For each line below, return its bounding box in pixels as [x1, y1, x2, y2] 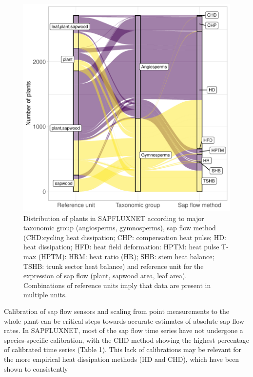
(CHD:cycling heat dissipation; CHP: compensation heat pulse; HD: [23, 232, 226, 242]
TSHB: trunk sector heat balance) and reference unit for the [23, 261, 204, 271]
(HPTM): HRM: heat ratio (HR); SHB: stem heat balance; [38, 251, 214, 261]
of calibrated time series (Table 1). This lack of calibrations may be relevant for [4, 344, 241, 355]
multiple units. [23, 289, 67, 300]
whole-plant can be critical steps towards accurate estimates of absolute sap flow [4, 315, 244, 326]
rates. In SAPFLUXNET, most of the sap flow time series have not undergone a [4, 325, 243, 335]
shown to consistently [4, 363, 68, 374]
